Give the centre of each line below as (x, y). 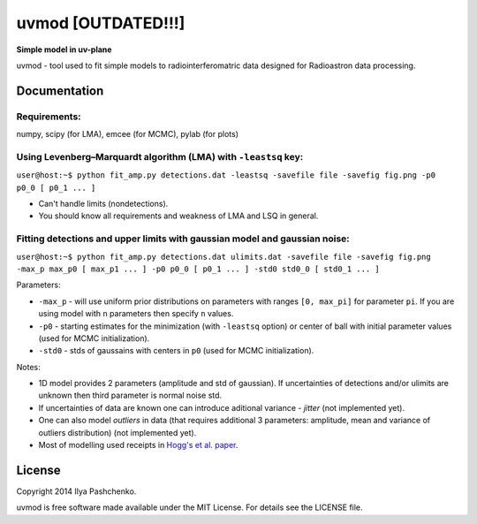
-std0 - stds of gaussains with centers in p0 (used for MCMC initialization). (176, 351)
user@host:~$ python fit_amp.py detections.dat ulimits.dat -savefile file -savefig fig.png (224, 257)
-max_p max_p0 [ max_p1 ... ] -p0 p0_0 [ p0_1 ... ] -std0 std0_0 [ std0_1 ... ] (198, 269)
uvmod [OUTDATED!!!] (101, 23)
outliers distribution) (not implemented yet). (117, 432)
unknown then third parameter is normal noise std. (130, 395)
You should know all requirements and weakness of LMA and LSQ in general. (178, 216)
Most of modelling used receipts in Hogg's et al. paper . (138, 445)
